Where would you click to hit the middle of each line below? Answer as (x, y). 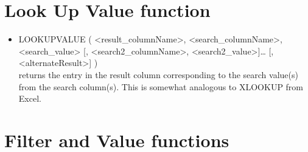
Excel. (30, 98)
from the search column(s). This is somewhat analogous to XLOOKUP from (161, 86)
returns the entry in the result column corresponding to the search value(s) (158, 74)
